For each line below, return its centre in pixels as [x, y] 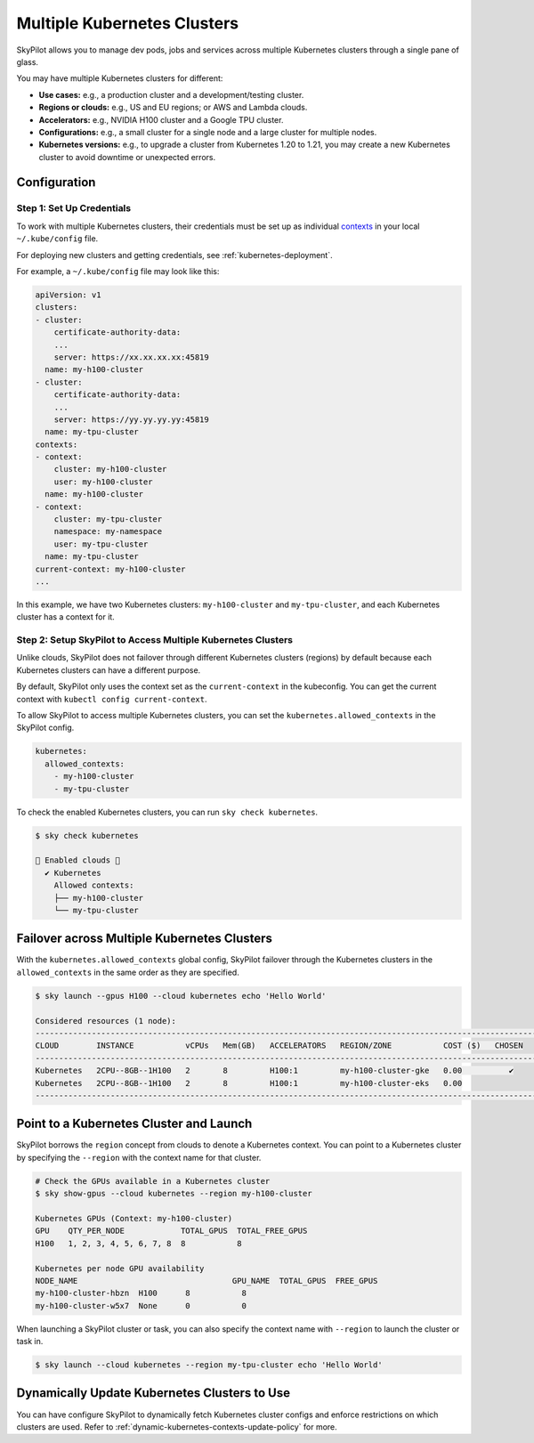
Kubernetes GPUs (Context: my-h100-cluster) [134, 1218]
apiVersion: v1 [68, 295]
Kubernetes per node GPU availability [120, 1268]
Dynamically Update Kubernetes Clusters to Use [154, 1393]
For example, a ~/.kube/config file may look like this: [118, 271]
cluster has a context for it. [65, 617]
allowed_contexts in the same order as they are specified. [128, 972]
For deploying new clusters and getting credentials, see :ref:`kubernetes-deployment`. [174, 255]
